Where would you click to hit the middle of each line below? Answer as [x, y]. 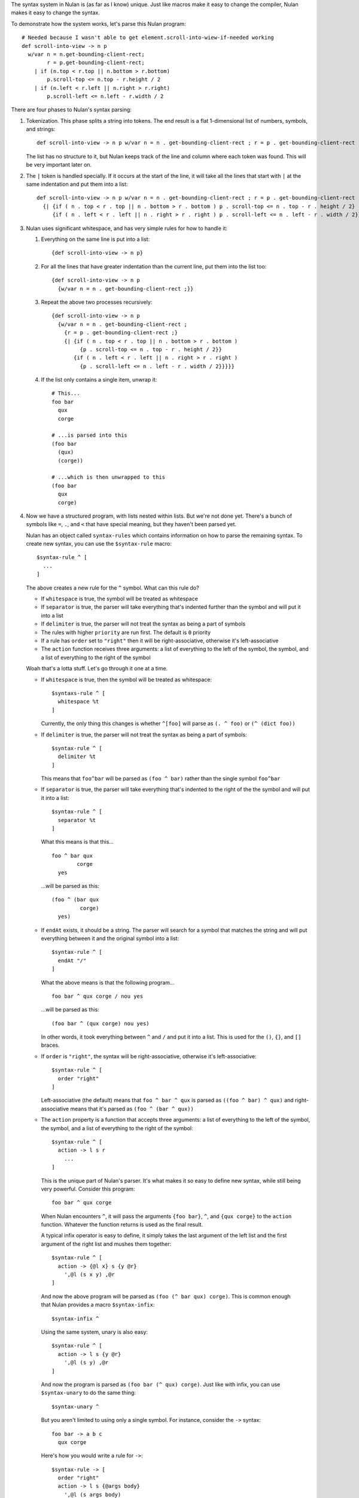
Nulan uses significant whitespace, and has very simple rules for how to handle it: [127, 228]
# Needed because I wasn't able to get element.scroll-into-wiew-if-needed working [148, 38]
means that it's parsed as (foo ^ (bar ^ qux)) [132, 1109]
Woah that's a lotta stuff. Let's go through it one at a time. [97, 669]
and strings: [41, 129]
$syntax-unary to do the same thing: [88, 1393]
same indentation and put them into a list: [77, 184]
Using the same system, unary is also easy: [94, 1332]
